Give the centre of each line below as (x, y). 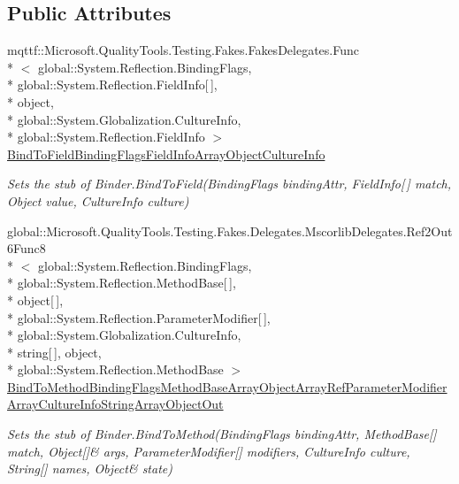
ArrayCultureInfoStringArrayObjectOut (115, 404)
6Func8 (27, 248)
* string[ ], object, (54, 352)
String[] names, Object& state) (90, 469)
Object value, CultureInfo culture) (98, 200)
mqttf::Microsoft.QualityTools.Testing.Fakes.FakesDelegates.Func (183, 50)
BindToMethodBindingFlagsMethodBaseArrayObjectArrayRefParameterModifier (227, 386)
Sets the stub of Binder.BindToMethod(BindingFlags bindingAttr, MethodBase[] (222, 434)
